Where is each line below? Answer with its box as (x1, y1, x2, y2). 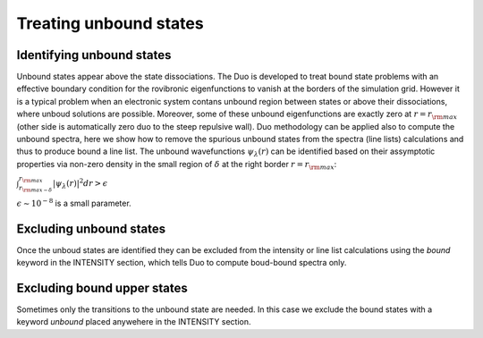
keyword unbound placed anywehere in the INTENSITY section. (16, 317, 251, 327)
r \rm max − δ (18, 183, 53, 194)
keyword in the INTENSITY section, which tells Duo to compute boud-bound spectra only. (16, 258, 347, 268)
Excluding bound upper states (16, 280, 188, 295)
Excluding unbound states (16, 221, 166, 236)
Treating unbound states (16, 13, 205, 33)
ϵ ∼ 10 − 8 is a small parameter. (16, 197, 131, 208)
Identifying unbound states (16, 47, 172, 63)
